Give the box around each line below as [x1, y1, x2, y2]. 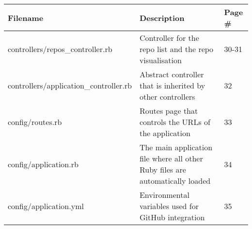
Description [139, 12, 185, 23]
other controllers [139, 91, 195, 102]
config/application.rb [8, 158, 79, 170]
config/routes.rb [8, 116, 62, 127]
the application [139, 127, 190, 139]
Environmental [139, 189, 189, 200]
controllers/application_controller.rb [8, 80, 132, 91]
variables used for [139, 200, 199, 211]
